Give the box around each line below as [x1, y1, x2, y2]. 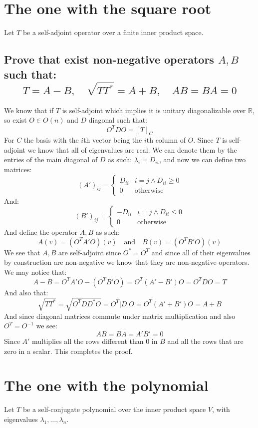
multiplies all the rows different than [32, 335, 144, 346]
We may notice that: [4, 267, 67, 277]
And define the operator [4, 227, 78, 237]
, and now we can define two [159, 154, 246, 165]
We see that [4, 247, 40, 257]
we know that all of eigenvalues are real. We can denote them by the [27, 144, 237, 155]
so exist [4, 115, 27, 125]
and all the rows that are [167, 335, 244, 346]
